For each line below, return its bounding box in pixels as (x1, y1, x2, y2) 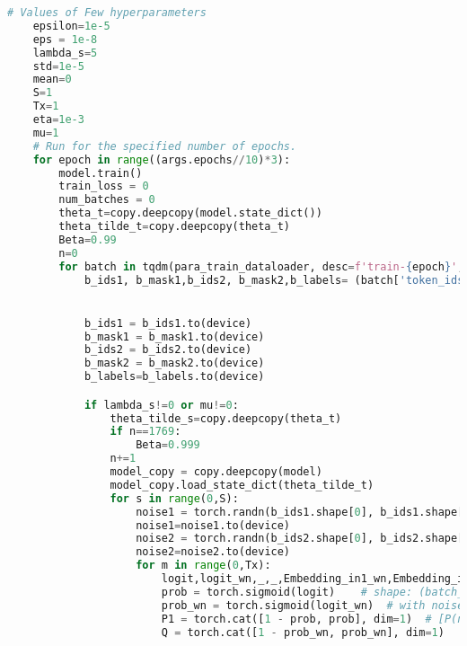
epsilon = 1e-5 (32, 19, 110, 32)
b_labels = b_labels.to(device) (84, 370, 265, 384)
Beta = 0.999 (136, 438, 200, 452)
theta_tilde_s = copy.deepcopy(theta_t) (110, 411, 342, 425)
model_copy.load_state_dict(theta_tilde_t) (110, 478, 374, 491)
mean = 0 (32, 73, 72, 86)
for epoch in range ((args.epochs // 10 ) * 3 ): (32, 153, 291, 166)
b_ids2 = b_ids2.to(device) (84, 343, 252, 357)
